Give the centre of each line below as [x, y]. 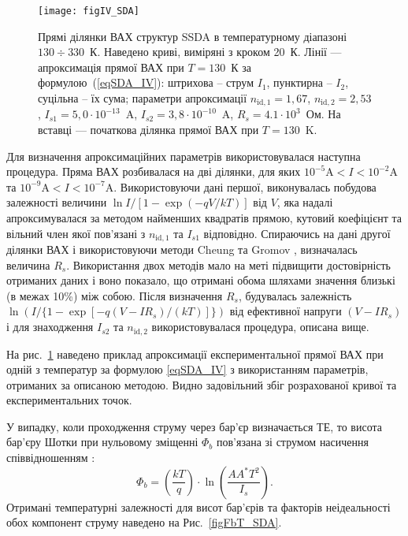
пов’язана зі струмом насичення [293, 442]
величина [28, 264]
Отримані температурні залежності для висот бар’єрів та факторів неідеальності [198, 506]
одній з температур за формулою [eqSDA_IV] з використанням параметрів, [187, 369]
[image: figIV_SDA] [89, 11]
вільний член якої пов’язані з [76, 233]
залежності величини [57, 202]
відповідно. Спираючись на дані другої [297, 233]
